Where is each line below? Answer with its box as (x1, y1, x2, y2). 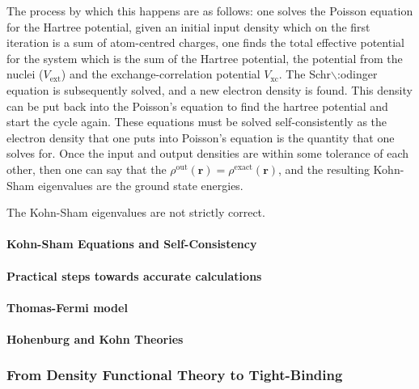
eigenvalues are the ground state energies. (37, 176, 243, 193)
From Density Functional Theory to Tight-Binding (6, 365, 343, 385)
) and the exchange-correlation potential (61, 66, 260, 82)
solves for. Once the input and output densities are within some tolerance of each (6, 145, 409, 162)
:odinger (336, 66, 378, 82)
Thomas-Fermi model (6, 298, 128, 315)
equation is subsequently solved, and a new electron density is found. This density (6, 81, 413, 98)
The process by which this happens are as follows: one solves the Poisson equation (6, 2, 413, 19)
